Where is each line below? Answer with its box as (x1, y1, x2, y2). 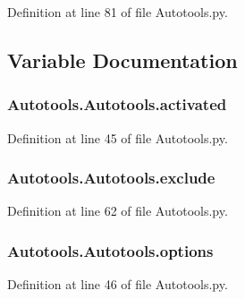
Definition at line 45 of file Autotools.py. (7, 128, 228, 147)
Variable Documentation (7, 46, 238, 73)
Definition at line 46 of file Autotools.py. (7, 275, 228, 294)
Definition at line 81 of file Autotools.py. (7, 3, 228, 21)
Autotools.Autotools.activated (7, 93, 227, 115)
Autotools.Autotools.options (7, 239, 214, 261)
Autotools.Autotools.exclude (7, 167, 215, 189)
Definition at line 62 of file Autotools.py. (7, 201, 228, 220)
